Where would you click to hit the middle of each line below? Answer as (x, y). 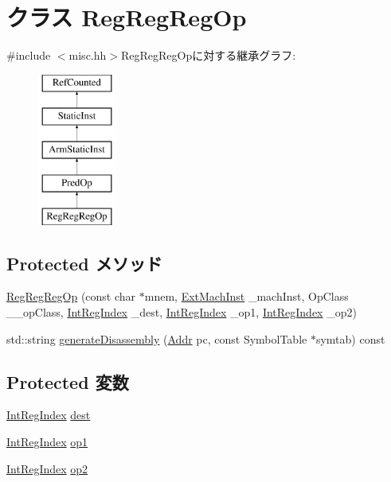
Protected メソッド (84, 263)
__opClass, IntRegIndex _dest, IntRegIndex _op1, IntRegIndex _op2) (182, 312)
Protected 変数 (68, 381)
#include (29, 55)
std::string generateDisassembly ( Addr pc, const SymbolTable (157, 338)
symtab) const (350, 338)
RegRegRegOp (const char (71, 296)
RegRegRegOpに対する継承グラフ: (208, 55)
